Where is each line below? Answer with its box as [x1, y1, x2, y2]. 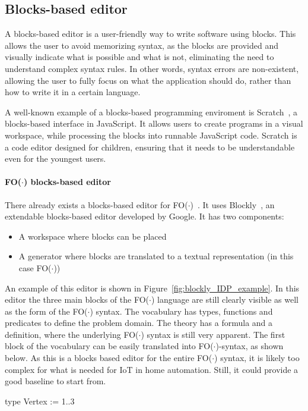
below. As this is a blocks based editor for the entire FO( [5, 352, 212, 364]
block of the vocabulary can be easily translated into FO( [5, 340, 214, 352]
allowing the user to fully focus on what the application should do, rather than [5, 74, 291, 86]
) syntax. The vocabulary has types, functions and [90, 305, 273, 317]
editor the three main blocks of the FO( [5, 293, 150, 306]
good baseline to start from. [5, 375, 106, 387]
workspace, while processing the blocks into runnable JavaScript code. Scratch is [5, 128, 297, 141]
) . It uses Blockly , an [190, 198, 275, 211]
